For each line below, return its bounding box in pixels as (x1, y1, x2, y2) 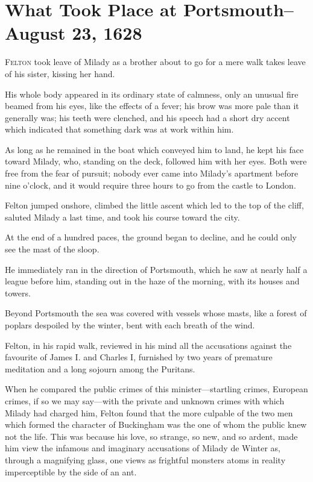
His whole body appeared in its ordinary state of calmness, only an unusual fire (5, 87, 299, 100)
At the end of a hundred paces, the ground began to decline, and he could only (5, 231, 297, 243)
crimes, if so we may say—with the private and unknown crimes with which (5, 394, 285, 407)
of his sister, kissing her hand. (5, 67, 115, 80)
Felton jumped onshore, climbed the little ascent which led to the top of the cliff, (5, 199, 304, 211)
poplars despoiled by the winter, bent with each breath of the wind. (5, 319, 255, 331)
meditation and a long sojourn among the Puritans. (5, 362, 195, 375)
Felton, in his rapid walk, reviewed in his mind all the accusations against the (5, 339, 292, 351)
